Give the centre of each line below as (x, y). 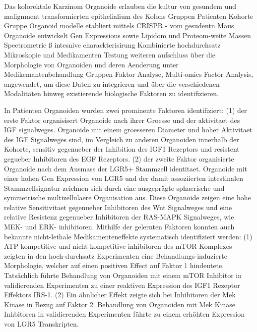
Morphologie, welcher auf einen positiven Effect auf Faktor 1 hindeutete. (114, 265)
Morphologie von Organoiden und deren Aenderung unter (91, 64)
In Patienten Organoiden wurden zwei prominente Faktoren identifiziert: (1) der (126, 110)
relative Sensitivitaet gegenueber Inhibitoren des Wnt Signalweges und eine (118, 207)
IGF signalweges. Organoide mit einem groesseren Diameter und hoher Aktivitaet (128, 130)
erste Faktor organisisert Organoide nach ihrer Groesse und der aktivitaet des (122, 120)
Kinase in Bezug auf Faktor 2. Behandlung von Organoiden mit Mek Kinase (120, 304)
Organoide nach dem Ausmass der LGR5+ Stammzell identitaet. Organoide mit (126, 168)
